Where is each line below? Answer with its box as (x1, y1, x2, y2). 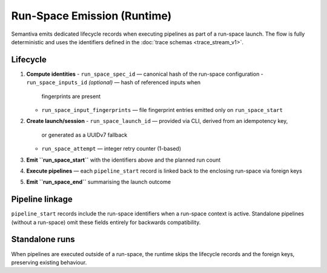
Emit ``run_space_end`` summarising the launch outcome (26, 179, 171, 186)
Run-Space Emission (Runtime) (11, 9, 172, 22)
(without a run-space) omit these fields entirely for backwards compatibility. (11, 219, 201, 226)
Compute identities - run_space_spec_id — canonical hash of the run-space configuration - (26, 70, 263, 77)
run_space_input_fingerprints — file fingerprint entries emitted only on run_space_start (41, 107, 283, 114)
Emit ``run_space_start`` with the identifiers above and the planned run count (26, 156, 221, 163)
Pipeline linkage (11, 194, 73, 205)
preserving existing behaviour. (11, 258, 87, 266)
